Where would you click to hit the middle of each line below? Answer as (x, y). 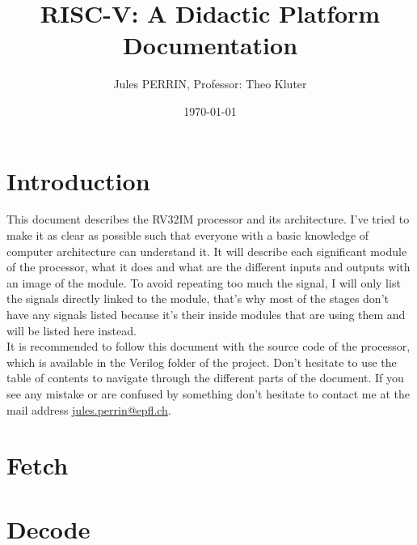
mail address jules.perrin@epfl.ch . (89, 409)
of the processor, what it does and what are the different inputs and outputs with (208, 267)
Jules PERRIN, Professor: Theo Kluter (210, 84)
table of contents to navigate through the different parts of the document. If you (205, 378)
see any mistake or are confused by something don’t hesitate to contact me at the (208, 393)
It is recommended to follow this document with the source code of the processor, (208, 346)
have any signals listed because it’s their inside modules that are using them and (206, 314)
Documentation (210, 45)
